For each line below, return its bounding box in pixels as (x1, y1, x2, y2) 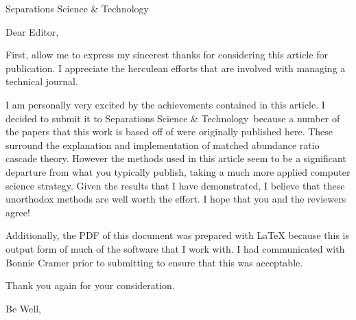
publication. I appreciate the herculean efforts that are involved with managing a (5, 60, 346, 75)
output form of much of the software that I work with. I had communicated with (5, 241, 345, 255)
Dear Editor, (5, 24, 59, 38)
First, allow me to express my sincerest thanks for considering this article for (5, 47, 329, 62)
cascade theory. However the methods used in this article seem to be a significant (5, 151, 346, 165)
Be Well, (5, 301, 41, 315)
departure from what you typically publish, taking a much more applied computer (5, 164, 351, 179)
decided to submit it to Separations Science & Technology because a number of (5, 111, 340, 125)
